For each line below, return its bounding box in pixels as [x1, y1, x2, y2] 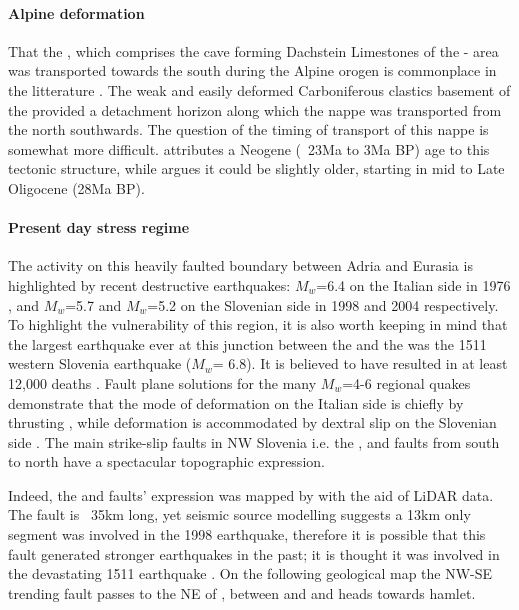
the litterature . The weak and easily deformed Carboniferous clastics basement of [8, 79, 511, 100]
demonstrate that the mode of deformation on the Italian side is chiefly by [8, 392, 464, 413]
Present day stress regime [8, 217, 190, 238]
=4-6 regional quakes [342, 372, 471, 393]
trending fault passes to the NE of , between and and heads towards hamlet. [8, 582, 476, 603]
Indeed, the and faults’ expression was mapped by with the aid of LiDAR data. [8, 484, 494, 505]
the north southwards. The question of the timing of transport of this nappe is [8, 119, 489, 140]
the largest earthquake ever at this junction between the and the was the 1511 [8, 333, 487, 354]
